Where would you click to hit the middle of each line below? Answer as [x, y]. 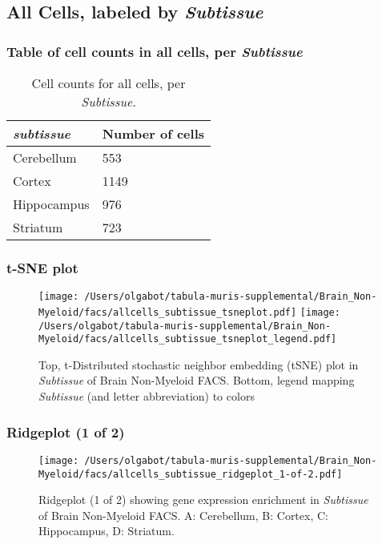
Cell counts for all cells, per [109, 83]
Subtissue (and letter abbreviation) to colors [147, 396]
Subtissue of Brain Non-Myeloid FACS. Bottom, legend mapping [197, 380]
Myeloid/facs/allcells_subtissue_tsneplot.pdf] [168, 312]
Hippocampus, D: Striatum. [107, 531]
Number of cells [153, 133]
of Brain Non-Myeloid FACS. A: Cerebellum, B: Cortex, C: [183, 515]
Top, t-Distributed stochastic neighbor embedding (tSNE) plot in [199, 364]
